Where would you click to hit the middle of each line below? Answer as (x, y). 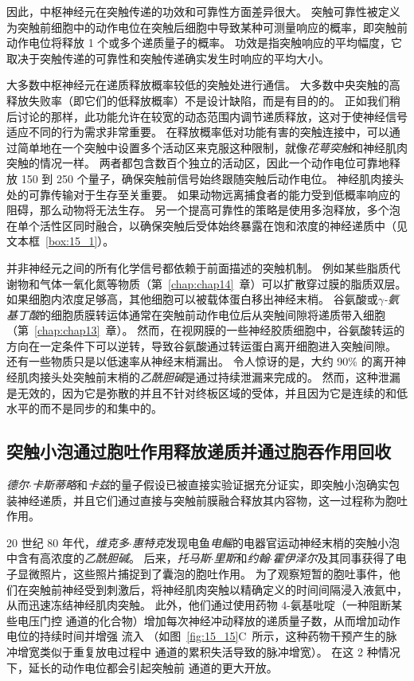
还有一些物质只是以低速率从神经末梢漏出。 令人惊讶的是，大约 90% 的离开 (201, 361)
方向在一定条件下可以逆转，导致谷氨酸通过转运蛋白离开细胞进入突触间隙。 (201, 345)
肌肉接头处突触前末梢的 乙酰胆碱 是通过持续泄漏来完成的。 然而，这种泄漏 (209, 377)
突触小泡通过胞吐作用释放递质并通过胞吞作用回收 (199, 451)
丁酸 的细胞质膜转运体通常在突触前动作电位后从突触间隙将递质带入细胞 (201, 314)
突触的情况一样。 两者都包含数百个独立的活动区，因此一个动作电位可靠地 (198, 163)
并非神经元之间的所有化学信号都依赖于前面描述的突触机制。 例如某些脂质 (198, 267)
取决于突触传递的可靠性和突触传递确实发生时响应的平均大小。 (168, 58)
